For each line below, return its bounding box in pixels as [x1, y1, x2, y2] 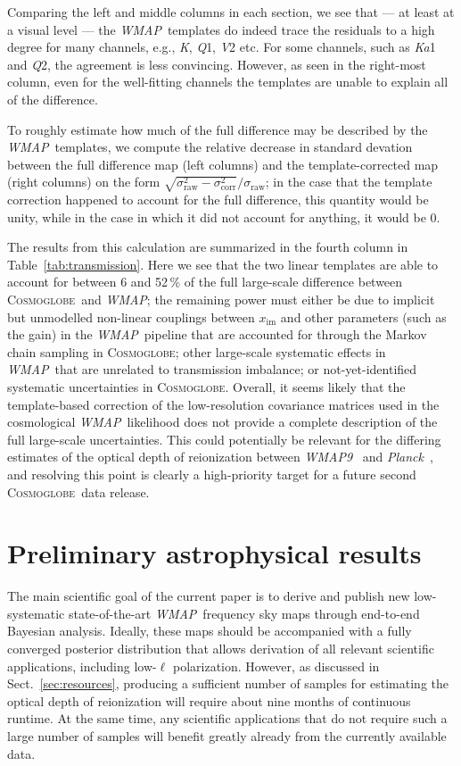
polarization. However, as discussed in [172, 656, 380, 675]
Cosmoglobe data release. [7, 482, 150, 501]
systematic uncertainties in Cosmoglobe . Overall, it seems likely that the [7, 378, 406, 396]
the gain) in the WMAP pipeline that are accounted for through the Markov [7, 325, 427, 344]
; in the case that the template [265, 172, 432, 191]
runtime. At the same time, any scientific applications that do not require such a [7, 709, 448, 728]
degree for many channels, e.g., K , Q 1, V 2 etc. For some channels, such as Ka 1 [7, 37, 436, 56]
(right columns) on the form [7, 172, 161, 191]
